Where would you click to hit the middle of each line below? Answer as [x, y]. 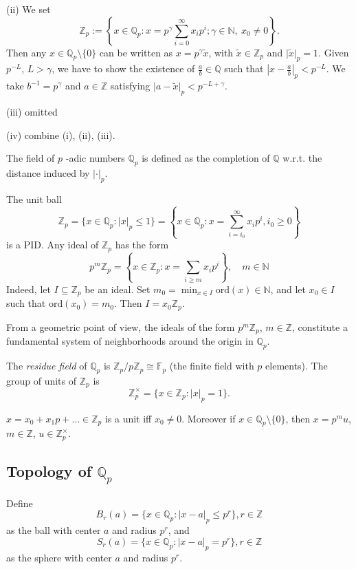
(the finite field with [212, 366]
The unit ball [34, 198]
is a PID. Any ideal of [53, 245]
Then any [26, 52]
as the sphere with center [59, 557]
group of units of [42, 380]
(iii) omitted [32, 111]
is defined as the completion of [206, 158]
